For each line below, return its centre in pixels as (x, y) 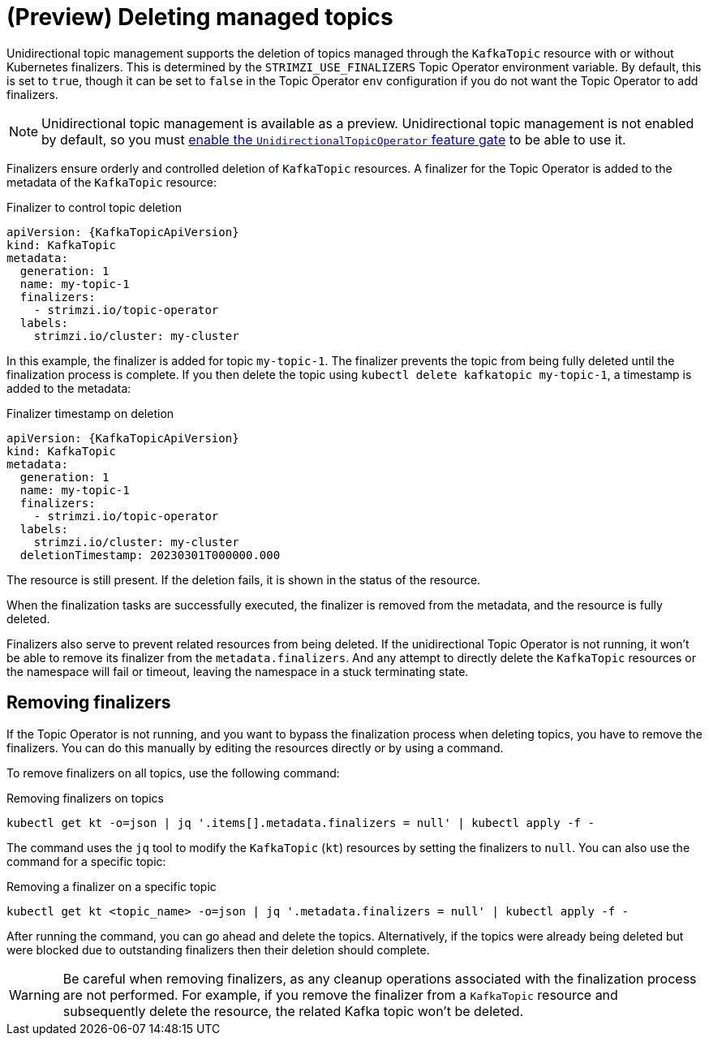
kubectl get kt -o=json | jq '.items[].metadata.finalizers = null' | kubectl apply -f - (301, 822)
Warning (34, 995)
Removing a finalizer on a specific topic (112, 886)
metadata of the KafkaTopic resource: (112, 182)
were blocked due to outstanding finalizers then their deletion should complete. (218, 949)
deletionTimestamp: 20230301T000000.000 (150, 555)
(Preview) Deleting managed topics (200, 17)
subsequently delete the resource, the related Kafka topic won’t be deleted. (293, 1011)
